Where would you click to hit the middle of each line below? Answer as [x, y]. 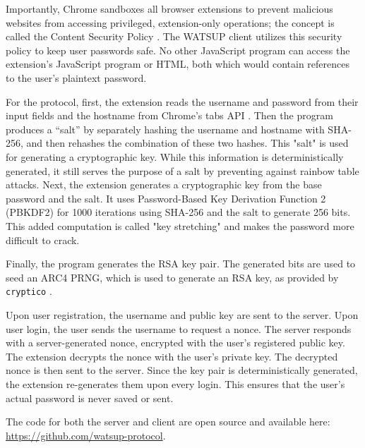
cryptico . [29, 291]
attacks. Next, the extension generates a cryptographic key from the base [164, 184]
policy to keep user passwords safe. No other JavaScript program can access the [178, 50]
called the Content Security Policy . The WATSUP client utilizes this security [174, 36]
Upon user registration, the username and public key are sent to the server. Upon [182, 314]
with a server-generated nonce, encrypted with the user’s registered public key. [175, 343]
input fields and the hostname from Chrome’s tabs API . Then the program [169, 115]
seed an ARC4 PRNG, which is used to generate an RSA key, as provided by [172, 277]
